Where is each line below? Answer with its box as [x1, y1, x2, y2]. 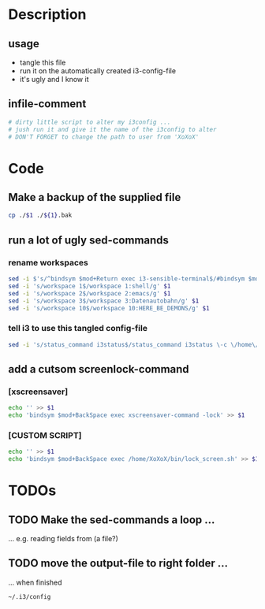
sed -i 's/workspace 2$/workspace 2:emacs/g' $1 [8, 289, 171, 297]
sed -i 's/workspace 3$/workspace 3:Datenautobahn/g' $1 [8, 297, 200, 305]
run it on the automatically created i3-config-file [19, 66, 176, 76]
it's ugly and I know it [19, 75, 89, 84]
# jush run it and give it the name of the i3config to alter [8, 125, 217, 133]
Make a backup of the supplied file [8, 191, 181, 204]
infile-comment [8, 97, 87, 111]
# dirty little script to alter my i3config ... [8, 118, 171, 126]
